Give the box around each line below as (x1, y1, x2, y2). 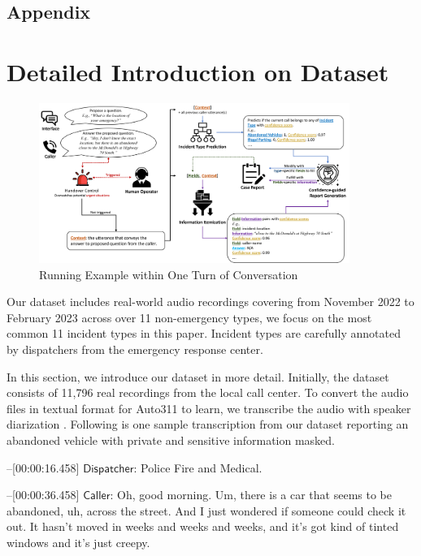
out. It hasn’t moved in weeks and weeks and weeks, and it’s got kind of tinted (7, 518, 399, 535)
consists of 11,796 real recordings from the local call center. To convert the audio (7, 384, 409, 401)
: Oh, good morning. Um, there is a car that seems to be (110, 486, 392, 503)
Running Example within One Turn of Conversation (39, 265, 298, 282)
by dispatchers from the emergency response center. (7, 341, 263, 357)
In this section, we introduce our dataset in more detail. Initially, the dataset (7, 368, 389, 385)
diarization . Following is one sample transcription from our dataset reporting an (7, 416, 409, 433)
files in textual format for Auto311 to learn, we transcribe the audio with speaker (7, 399, 411, 416)
